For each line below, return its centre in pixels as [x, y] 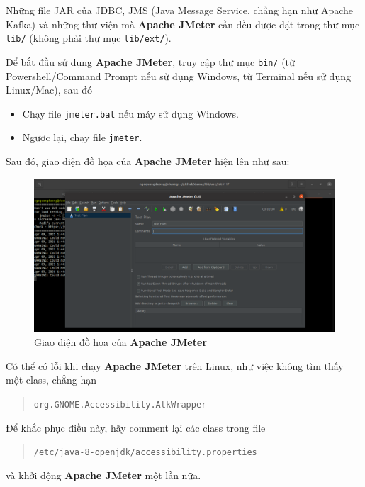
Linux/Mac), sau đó [49, 90]
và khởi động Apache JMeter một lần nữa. [103, 475]
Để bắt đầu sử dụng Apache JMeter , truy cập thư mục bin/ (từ [150, 61]
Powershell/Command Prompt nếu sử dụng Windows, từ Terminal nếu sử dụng [178, 75]
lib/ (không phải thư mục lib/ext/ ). [89, 38]
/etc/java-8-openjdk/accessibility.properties [145, 453]
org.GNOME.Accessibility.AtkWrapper [120, 404]
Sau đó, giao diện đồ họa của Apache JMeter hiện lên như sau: [148, 161]
